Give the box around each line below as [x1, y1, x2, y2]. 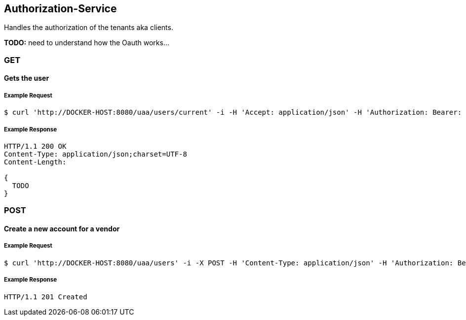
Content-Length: [4, 158, 67, 166]
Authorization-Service [4, 2, 117, 15]
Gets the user [4, 74, 49, 83]
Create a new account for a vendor [4, 224, 120, 233]
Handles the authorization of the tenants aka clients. [4, 23, 173, 32]
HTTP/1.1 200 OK [4, 142, 67, 150]
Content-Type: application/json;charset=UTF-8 [4, 150, 187, 158]
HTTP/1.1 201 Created [4, 292, 87, 301]
